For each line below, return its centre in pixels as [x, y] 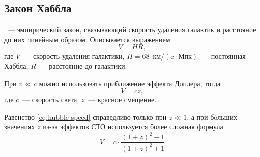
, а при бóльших [212, 116]
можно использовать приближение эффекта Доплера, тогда [130, 83]
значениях [20, 127]
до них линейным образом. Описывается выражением [87, 39]
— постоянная [224, 56]
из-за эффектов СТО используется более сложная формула [133, 127]
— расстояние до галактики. [83, 66]
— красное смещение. [122, 100]
